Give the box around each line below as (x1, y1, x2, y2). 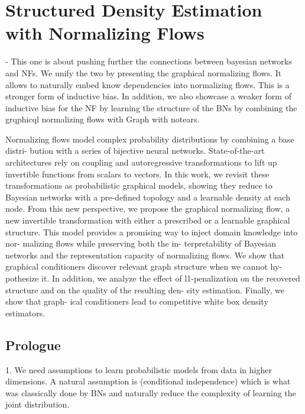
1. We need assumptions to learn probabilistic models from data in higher (5, 363, 272, 376)
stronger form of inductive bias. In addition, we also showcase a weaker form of (5, 90, 291, 102)
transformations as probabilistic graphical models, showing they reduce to (5, 179, 272, 192)
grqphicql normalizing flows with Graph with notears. (5, 113, 200, 125)
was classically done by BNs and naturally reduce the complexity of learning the (5, 386, 296, 399)
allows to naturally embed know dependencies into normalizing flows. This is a (5, 78, 290, 90)
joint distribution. (5, 398, 70, 410)
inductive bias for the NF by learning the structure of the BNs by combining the (5, 101, 297, 114)
